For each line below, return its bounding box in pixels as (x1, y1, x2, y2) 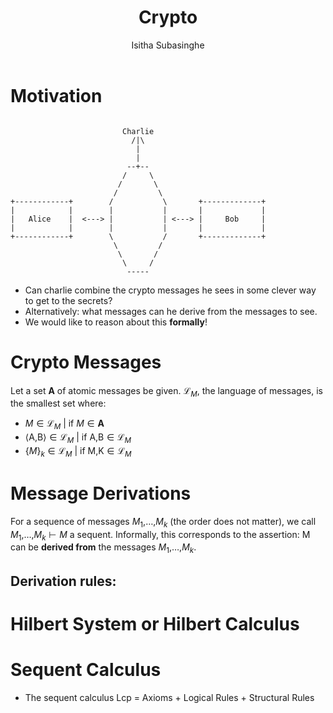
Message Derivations (10, 482, 192, 505)
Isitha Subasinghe (131, 39, 205, 51)
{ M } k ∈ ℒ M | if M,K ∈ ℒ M (24, 445, 132, 459)
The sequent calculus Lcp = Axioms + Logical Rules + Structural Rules (24, 691, 315, 703)
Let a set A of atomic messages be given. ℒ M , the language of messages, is (10, 384, 323, 399)
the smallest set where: (10, 397, 107, 410)
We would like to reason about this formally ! (24, 316, 208, 328)
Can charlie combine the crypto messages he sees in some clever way (24, 284, 317, 296)
